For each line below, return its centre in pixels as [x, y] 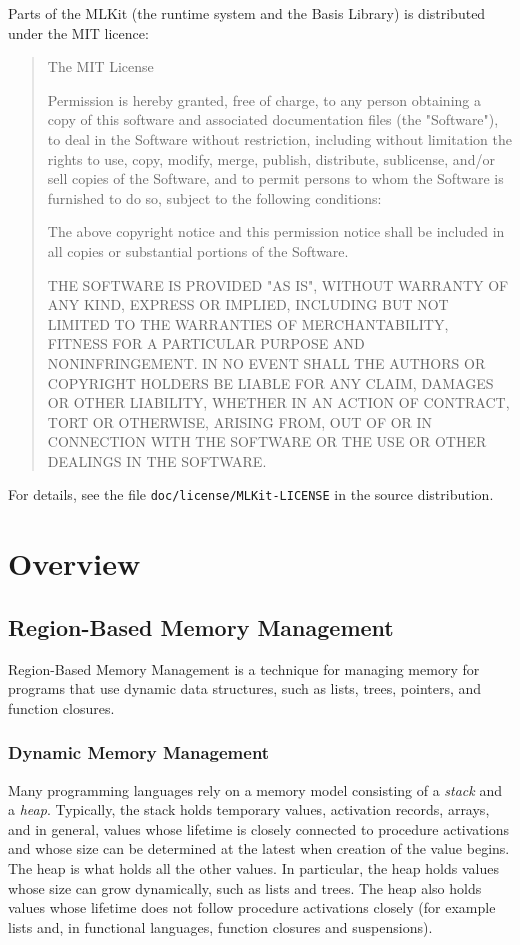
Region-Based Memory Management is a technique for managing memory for [244, 668]
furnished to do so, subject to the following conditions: [214, 197]
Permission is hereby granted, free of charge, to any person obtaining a [264, 99]
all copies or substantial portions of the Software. [198, 250]
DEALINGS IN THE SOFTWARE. [157, 460]
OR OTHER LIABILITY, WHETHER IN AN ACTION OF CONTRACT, [278, 402]
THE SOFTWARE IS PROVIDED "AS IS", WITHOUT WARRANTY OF [278, 284]
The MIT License [100, 66]
